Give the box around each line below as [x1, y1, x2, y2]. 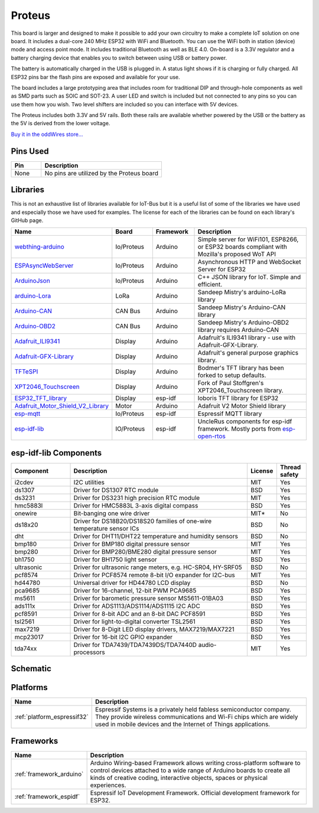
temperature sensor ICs [73, 524, 139, 532]
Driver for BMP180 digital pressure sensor [73, 539, 190, 548]
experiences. [90, 781, 126, 789]
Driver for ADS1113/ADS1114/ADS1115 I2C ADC [73, 601, 200, 610]
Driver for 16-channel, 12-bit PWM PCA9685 [73, 586, 197, 594]
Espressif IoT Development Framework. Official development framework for [90, 789, 300, 797]
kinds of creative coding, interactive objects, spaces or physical [90, 774, 268, 782]
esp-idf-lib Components [11, 448, 102, 458]
